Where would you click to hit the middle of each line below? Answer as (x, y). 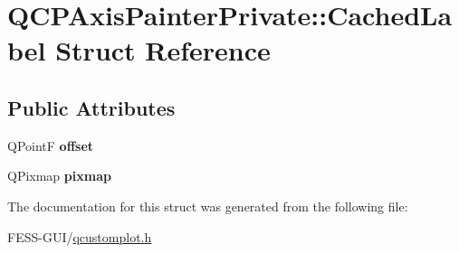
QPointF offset (51, 145)
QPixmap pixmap (59, 176)
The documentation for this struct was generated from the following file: (208, 206)
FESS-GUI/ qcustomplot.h (80, 236)
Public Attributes (91, 107)
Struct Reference (163, 50)
